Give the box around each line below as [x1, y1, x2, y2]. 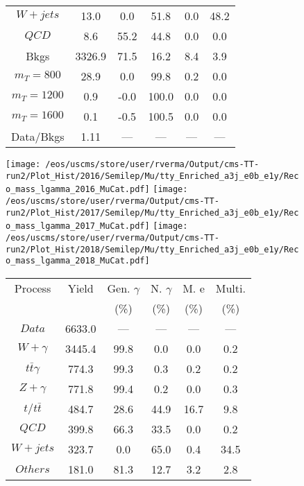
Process [14, 279, 51, 296]
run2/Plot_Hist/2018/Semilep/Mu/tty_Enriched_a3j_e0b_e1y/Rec [6, 244, 299, 254]
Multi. [215, 279, 246, 296]
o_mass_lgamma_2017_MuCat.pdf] [6, 221, 150, 232]
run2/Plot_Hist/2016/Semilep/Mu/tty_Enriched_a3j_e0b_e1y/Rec [6, 171, 299, 181]
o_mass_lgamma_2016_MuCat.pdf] [6, 184, 150, 195]
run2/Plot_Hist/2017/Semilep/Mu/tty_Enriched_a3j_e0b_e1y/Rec [6, 207, 299, 218]
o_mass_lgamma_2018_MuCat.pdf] [6, 256, 150, 266]
